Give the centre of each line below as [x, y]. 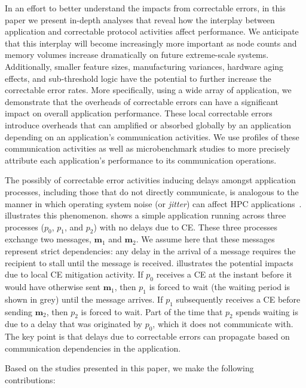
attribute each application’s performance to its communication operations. [141, 160]
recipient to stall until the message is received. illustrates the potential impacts [149, 262]
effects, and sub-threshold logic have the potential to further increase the [138, 78]
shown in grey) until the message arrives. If [84, 299]
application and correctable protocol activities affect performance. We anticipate [152, 31]
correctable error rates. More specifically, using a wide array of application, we [148, 90]
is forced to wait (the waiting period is [220, 287]
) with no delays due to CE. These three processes [185, 227]
